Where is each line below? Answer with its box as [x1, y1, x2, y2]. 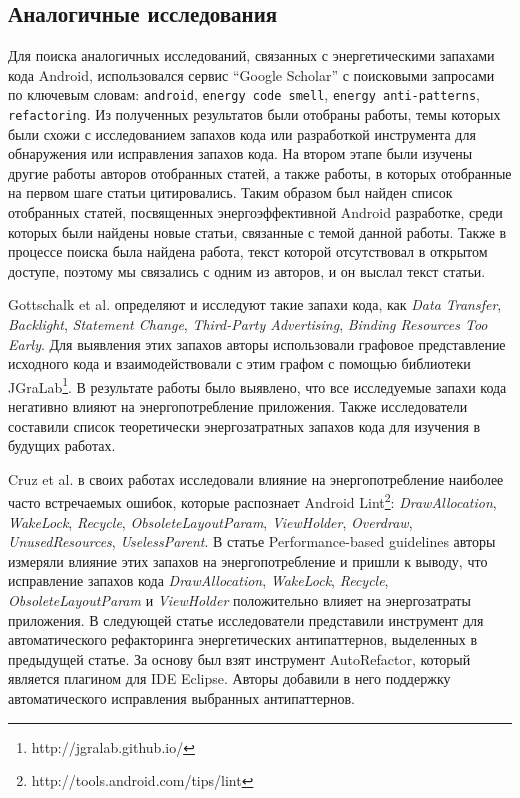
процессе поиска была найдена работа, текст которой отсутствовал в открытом [8, 241, 488, 262]
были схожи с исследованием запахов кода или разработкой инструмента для [8, 123, 476, 144]
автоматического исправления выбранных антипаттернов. [8, 688, 355, 709]
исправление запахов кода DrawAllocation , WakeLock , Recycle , [8, 570, 389, 591]
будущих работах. [8, 435, 116, 456]
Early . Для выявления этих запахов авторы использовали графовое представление [8, 333, 506, 354]
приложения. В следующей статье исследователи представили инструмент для [8, 609, 484, 630]
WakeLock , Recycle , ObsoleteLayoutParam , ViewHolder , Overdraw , [8, 511, 413, 532]
